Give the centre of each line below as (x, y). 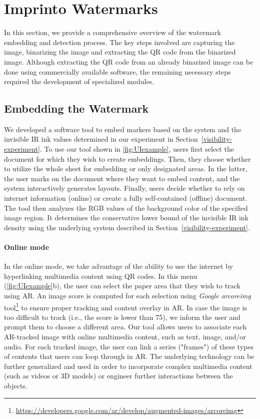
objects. (16, 385)
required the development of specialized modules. (79, 81)
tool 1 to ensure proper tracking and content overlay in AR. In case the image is (125, 306)
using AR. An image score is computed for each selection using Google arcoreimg (127, 295)
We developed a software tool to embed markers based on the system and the (123, 129)
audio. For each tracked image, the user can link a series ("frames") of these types (129, 346)
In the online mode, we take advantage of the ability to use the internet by (118, 266)
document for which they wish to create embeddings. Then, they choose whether (127, 158)
